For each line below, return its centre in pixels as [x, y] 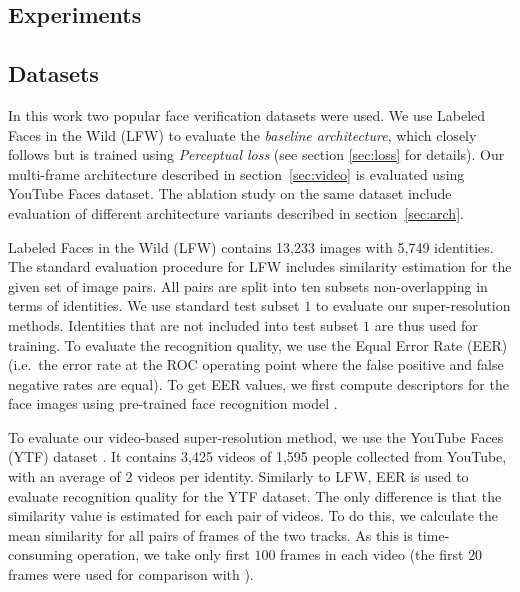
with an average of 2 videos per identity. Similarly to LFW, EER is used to [238, 476]
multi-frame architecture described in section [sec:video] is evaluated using [236, 173]
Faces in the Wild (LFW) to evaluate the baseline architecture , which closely [242, 134]
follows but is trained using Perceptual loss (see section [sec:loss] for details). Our [256, 154]
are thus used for [426, 324]
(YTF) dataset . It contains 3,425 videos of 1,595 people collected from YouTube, [257, 456]
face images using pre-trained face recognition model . [173, 403]
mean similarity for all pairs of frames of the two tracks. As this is [210, 534]
